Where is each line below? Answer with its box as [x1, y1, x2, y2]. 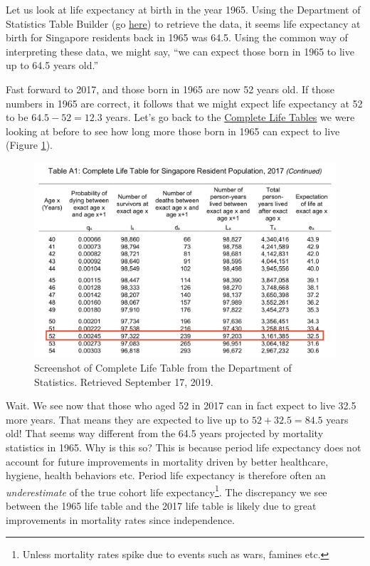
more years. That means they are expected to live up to [6, 412, 249, 426]
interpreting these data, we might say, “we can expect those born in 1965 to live [6, 43, 354, 58]
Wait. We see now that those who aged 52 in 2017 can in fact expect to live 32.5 [6, 398, 356, 413]
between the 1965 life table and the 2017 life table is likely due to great [6, 498, 317, 513]
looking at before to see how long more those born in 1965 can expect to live [6, 123, 340, 138]
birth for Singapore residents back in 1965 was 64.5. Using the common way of [6, 30, 348, 45]
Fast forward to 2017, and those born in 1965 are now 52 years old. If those [6, 81, 334, 96]
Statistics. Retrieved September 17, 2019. [34, 374, 213, 389]
